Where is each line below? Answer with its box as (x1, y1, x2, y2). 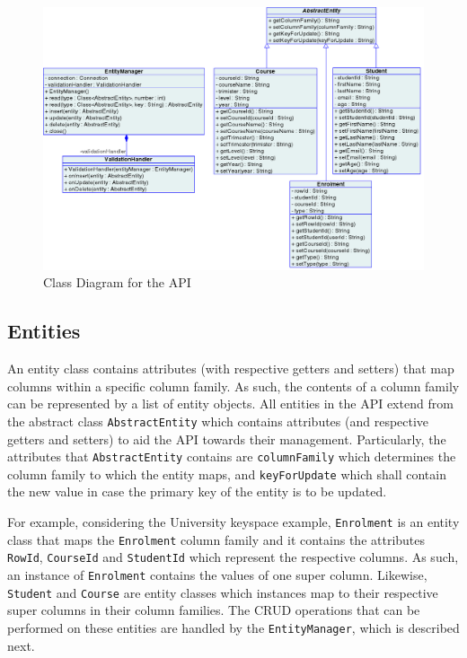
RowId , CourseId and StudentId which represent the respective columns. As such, (7, 548, 459, 566)
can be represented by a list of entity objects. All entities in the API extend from (7, 394, 454, 413)
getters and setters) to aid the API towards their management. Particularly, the (7, 429, 446, 448)
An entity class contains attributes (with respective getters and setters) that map (7, 359, 454, 378)
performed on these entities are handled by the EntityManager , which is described (7, 618, 460, 636)
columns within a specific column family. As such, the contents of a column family (7, 376, 460, 395)
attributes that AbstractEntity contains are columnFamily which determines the (7, 447, 456, 466)
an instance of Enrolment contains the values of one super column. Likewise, (7, 566, 427, 584)
